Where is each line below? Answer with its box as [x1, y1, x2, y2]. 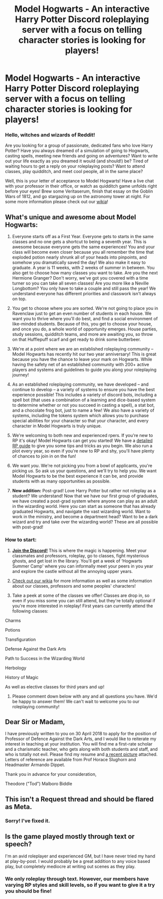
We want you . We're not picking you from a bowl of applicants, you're [12, 463, 153, 469]
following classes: [12, 608, 49, 614]
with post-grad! [12, 524, 43, 530]
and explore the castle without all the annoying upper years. [12, 568, 133, 574]
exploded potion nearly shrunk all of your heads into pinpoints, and [12, 254, 147, 260]
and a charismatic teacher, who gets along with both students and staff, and [5, 746, 158, 752]
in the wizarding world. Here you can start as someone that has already [12, 504, 156, 509]
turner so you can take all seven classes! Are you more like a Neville [12, 280, 149, 286]
